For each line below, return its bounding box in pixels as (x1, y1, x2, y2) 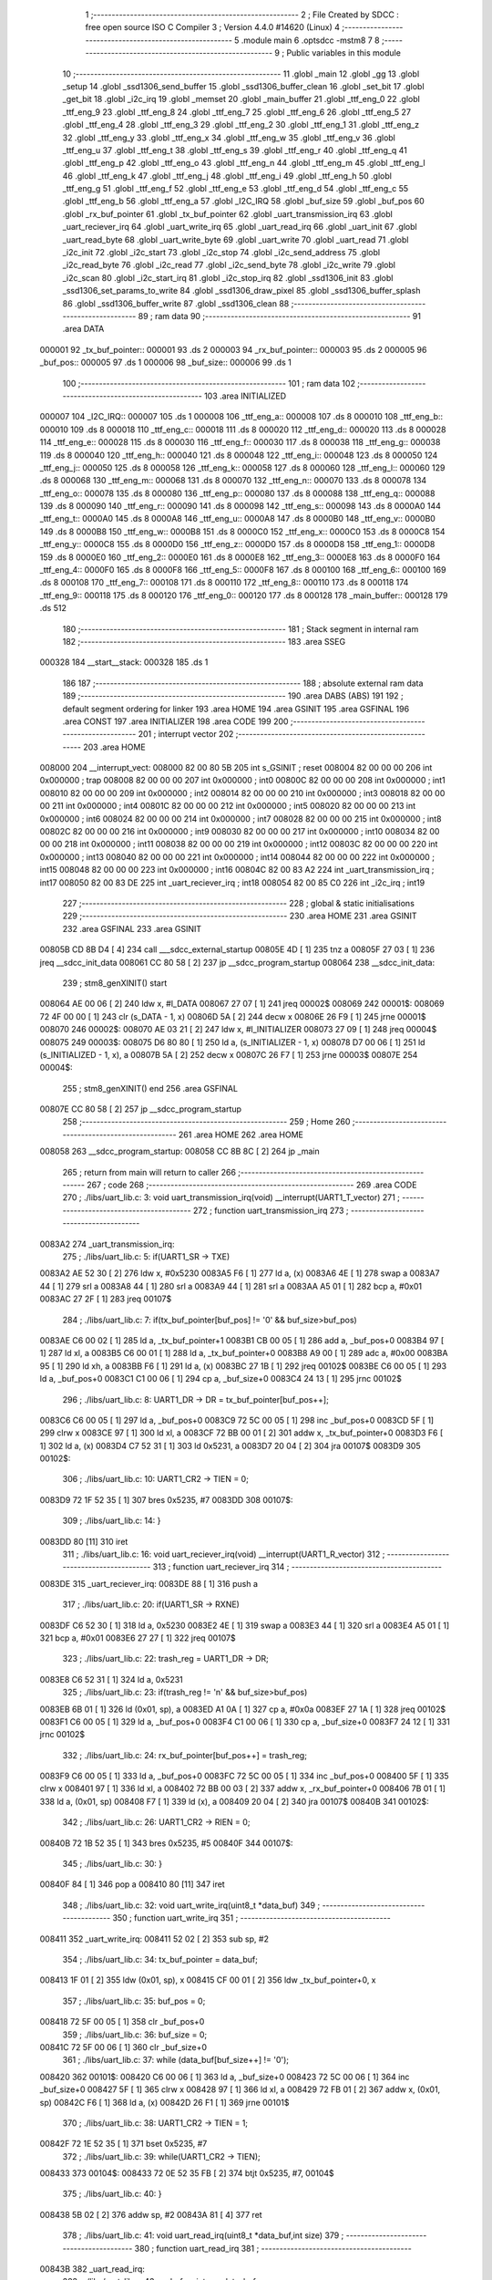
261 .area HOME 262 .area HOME (178, 1129, 304, 1140)
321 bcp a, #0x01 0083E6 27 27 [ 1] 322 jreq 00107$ (39, 1632, 236, 1643)
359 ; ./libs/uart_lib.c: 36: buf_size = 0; (62, 2029, 208, 2040)
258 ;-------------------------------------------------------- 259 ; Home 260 (62, 1116, 351, 1127)
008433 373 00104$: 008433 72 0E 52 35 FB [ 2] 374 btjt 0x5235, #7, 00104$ (39, 2168, 334, 2179)
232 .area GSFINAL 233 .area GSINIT (62, 923, 202, 934)
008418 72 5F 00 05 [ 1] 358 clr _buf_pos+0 (39, 2016, 205, 2027)
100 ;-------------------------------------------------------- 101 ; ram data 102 (62, 378, 355, 389)
